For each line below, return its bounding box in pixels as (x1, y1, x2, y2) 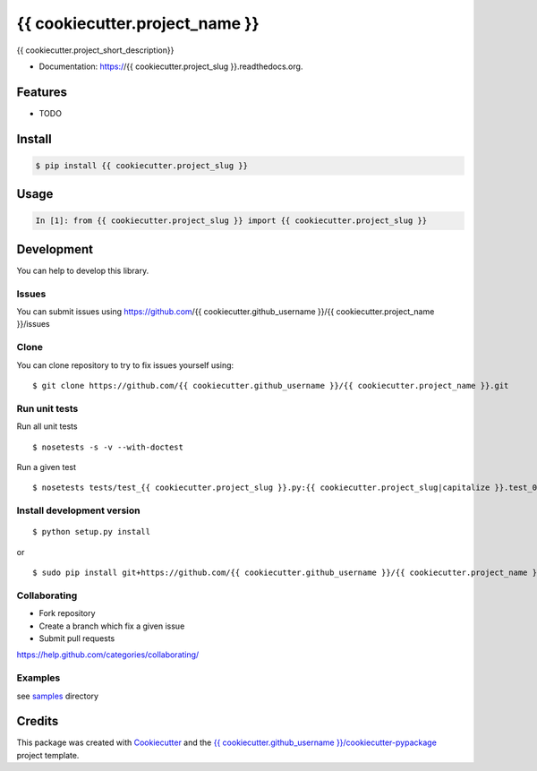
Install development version (16, 504, 141, 517)
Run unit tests (16, 402, 79, 415)
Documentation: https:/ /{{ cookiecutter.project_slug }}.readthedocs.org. (38, 61, 303, 72)
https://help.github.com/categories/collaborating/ (16, 649, 200, 660)
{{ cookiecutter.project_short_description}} (16, 45, 175, 56)
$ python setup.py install (32, 527, 151, 537)
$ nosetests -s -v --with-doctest (32, 441, 183, 452)
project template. (16, 750, 80, 760)
